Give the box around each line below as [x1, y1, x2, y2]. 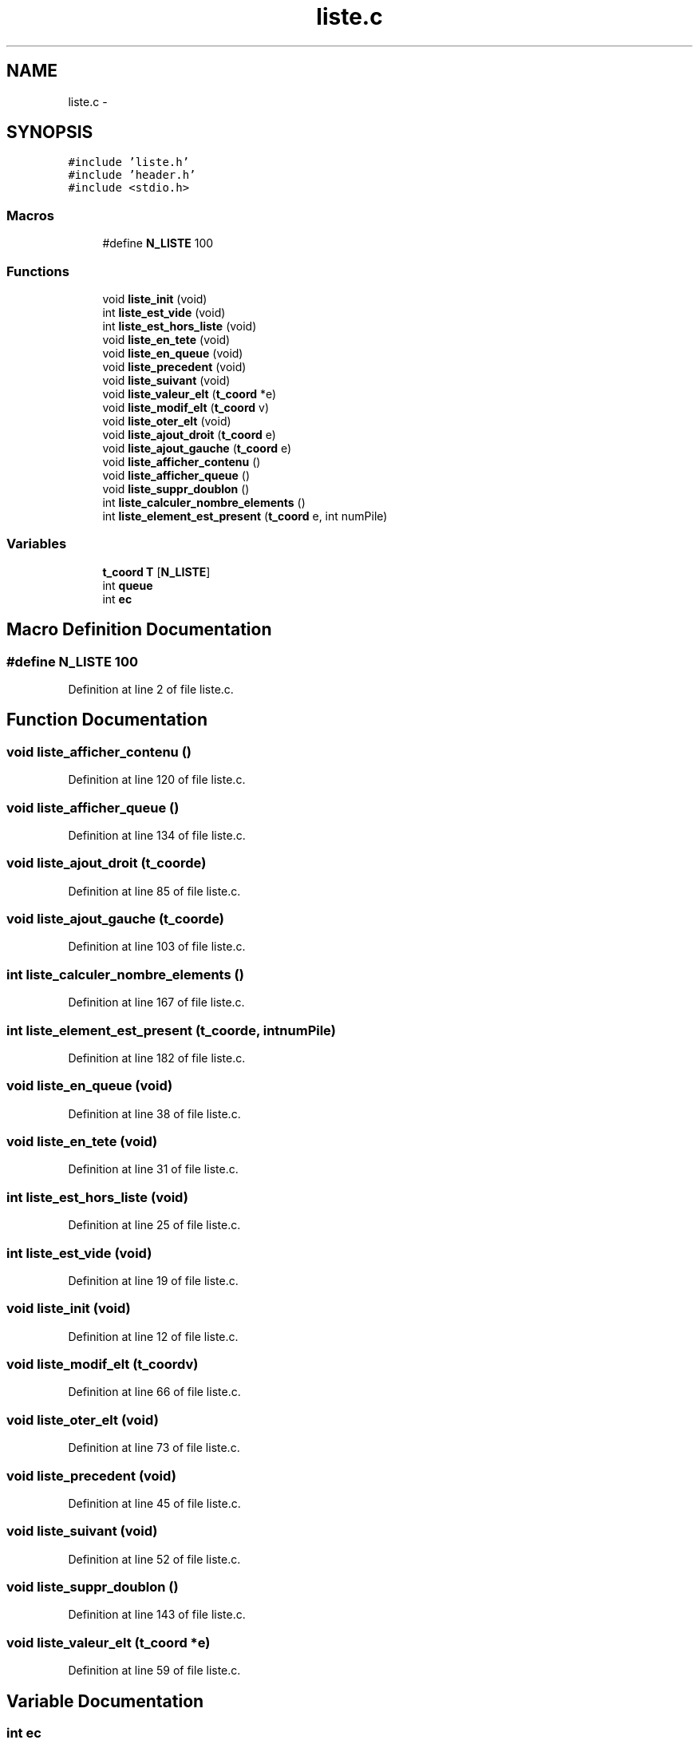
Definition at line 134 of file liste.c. [68, 828, 246, 842]
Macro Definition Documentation [6, 619, 272, 640]
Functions [6, 263, 69, 279]
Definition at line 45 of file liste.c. [68, 1496, 241, 1510]
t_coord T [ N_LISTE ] [102, 564, 211, 579]
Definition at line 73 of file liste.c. [68, 1441, 240, 1455]
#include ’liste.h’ [68, 156, 190, 169]
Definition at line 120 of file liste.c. [68, 773, 246, 787]
